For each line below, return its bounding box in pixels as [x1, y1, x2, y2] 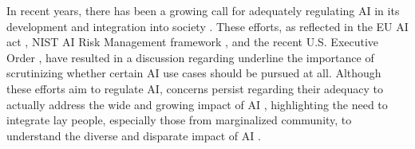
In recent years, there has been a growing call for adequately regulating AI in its [6, 2, 400, 18]
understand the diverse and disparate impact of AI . [6, 127, 261, 143]
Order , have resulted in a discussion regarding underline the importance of [6, 49, 374, 65]
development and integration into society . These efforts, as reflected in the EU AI [6, 18, 409, 34]
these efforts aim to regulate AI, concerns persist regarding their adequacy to [6, 80, 383, 96]
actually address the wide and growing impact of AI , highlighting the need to [6, 96, 388, 112]
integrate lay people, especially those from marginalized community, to [6, 112, 352, 128]
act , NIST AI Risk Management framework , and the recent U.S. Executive [6, 33, 379, 50]
